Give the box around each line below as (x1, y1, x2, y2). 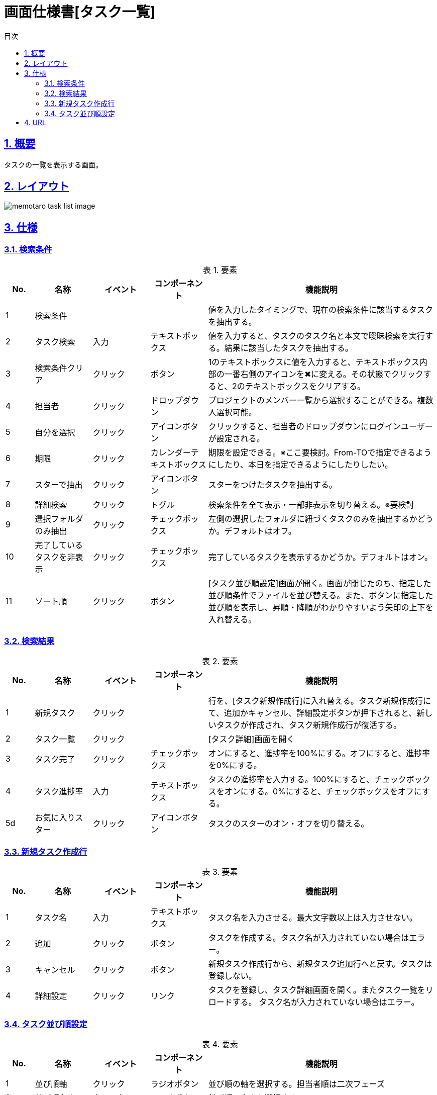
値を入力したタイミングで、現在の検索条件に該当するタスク (208, 304, 433, 315)
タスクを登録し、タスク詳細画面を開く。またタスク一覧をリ (208, 985, 433, 995)
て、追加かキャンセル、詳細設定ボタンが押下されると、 (208, 708, 417, 718)
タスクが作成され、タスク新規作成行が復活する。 (216, 720, 401, 731)
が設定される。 (208, 433, 265, 443)
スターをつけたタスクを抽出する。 (208, 479, 337, 490)
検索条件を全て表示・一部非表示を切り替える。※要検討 (208, 499, 414, 510)
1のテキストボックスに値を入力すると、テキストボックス (208, 356, 419, 367)
